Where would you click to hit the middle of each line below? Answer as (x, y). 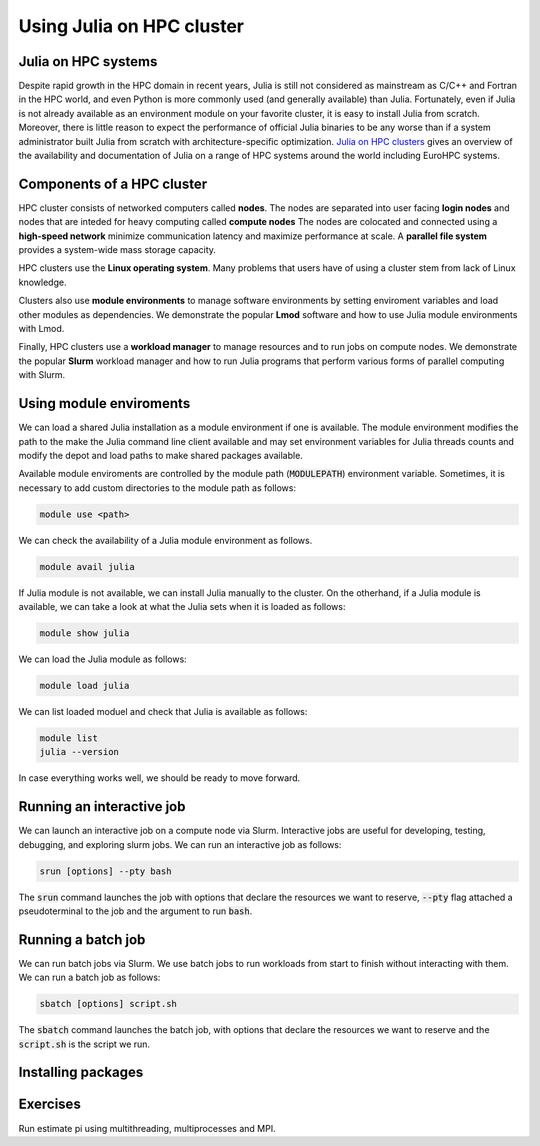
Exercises (50, 1104)
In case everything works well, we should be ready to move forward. (159, 778)
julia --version (79, 752)
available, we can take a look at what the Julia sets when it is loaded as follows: (182, 607)
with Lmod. (41, 329)
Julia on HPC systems (88, 61)
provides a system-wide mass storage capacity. (117, 250)
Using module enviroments (104, 403)
